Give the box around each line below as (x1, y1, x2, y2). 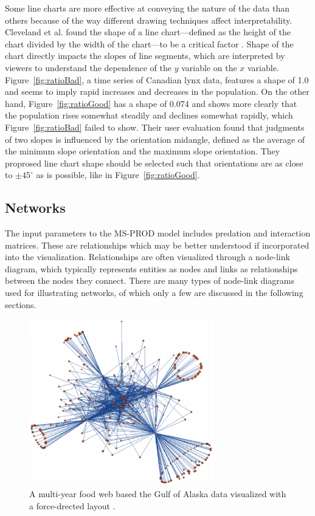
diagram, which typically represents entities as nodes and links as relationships (5, 262, 298, 275)
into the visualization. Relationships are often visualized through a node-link (5, 250, 290, 263)
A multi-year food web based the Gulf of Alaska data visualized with (29, 487, 286, 500)
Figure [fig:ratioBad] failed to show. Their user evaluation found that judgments (5, 120, 305, 133)
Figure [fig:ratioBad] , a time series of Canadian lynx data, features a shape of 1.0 (5, 73, 309, 86)
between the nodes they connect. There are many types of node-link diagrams (5, 274, 294, 287)
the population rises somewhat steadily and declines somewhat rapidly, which (5, 109, 293, 122)
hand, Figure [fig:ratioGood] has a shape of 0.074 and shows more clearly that (5, 97, 297, 109)
